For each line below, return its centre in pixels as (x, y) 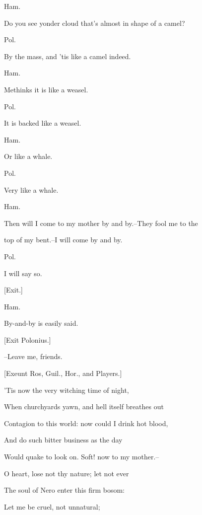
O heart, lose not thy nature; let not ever (67, 473)
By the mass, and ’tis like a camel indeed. (67, 56)
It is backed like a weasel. (43, 123)
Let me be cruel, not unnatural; (52, 506)
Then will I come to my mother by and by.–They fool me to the (101, 223)
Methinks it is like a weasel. (46, 89)
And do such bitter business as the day (63, 440)
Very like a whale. (31, 189)
